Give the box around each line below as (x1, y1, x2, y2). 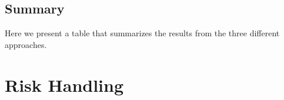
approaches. (5, 38, 47, 50)
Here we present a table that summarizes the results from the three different (5, 27, 280, 39)
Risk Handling (5, 73, 124, 96)
